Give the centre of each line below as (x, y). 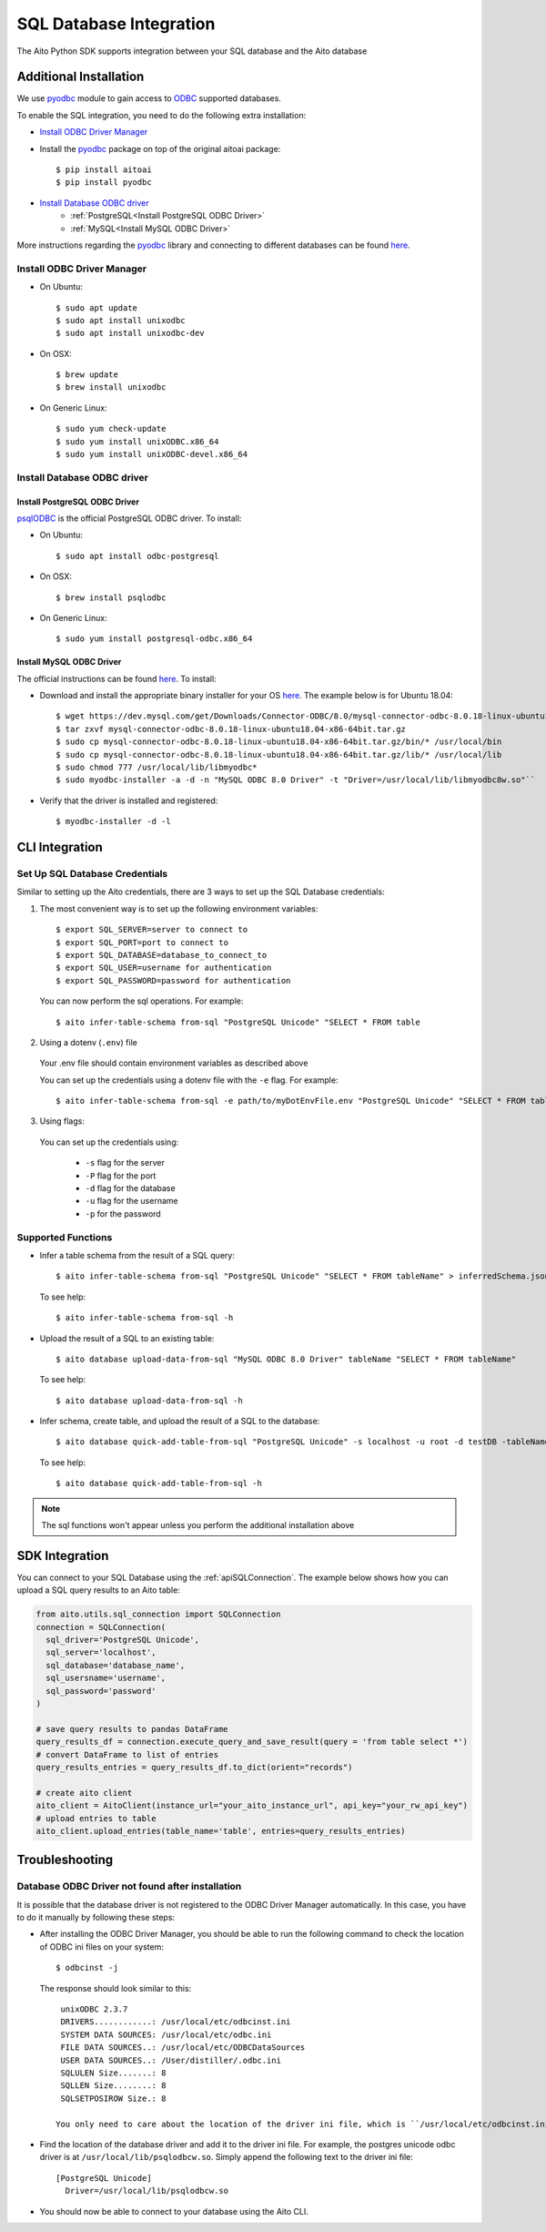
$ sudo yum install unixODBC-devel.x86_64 (152, 454)
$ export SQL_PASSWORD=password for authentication (173, 980)
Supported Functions (65, 1237)
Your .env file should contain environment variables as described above (174, 1063)
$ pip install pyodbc (104, 183)
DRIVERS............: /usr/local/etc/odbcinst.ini (176, 2022)
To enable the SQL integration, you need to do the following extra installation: (162, 115)
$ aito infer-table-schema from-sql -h (145, 1318)
